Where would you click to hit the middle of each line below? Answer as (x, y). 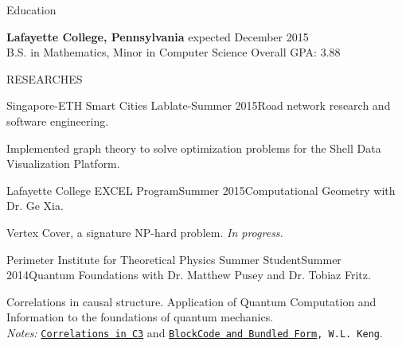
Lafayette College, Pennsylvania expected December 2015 (158, 36)
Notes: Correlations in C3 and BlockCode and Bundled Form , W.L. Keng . (195, 332)
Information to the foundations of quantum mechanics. (140, 317)
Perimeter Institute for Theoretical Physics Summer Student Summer (174, 259)
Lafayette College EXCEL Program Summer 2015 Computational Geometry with (201, 190)
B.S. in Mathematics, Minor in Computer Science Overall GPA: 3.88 (174, 52)
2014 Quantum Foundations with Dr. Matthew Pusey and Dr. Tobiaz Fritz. (189, 275)
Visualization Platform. (63, 163)
